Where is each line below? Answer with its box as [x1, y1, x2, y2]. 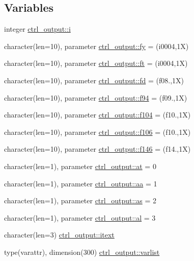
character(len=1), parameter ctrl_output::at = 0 [4, 160, 156, 171]
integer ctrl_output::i [4, 23, 71, 34]
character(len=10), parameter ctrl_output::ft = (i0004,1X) [4, 58, 188, 68]
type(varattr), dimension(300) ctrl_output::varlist [4, 246, 160, 257]
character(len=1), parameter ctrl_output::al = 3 [4, 212, 156, 223]
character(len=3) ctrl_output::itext [4, 229, 115, 240]
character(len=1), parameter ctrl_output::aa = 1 [4, 178, 157, 188]
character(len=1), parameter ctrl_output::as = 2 [4, 195, 156, 206]
